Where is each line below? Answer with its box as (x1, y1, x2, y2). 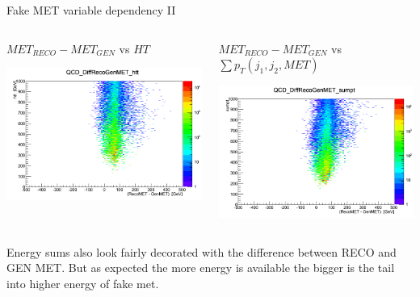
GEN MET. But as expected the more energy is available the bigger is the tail (6, 259, 395, 276)
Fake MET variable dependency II (6, 2, 176, 18)
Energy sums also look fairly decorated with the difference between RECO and (6, 243, 397, 260)
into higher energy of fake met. (6, 274, 159, 291)
